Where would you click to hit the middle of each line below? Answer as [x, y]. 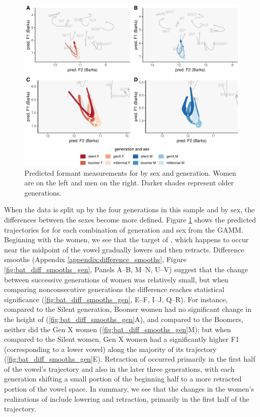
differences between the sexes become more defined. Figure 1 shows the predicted [130, 219]
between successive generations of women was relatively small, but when [116, 279]
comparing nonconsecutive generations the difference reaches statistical [114, 289]
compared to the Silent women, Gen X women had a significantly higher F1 [122, 339]
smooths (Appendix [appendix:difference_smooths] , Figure [95, 259]
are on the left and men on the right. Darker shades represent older [129, 183]
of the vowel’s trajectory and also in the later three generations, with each [119, 368]
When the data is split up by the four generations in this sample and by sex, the [129, 210]
